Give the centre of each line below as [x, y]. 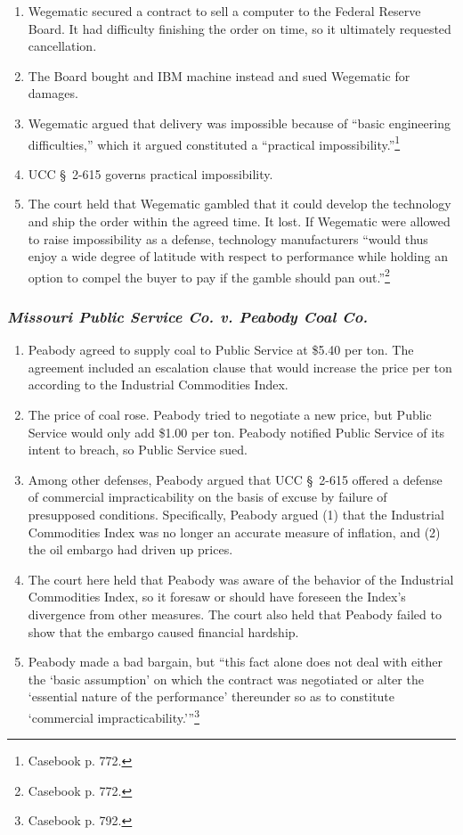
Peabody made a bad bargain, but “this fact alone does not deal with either [235, 662]
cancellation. [62, 46]
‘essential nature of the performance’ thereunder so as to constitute [211, 696]
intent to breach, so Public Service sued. [138, 450]
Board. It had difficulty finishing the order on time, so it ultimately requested [240, 28]
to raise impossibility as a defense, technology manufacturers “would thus [228, 238]
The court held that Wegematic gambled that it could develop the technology [240, 204]
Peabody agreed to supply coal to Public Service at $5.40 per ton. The [221, 350]
